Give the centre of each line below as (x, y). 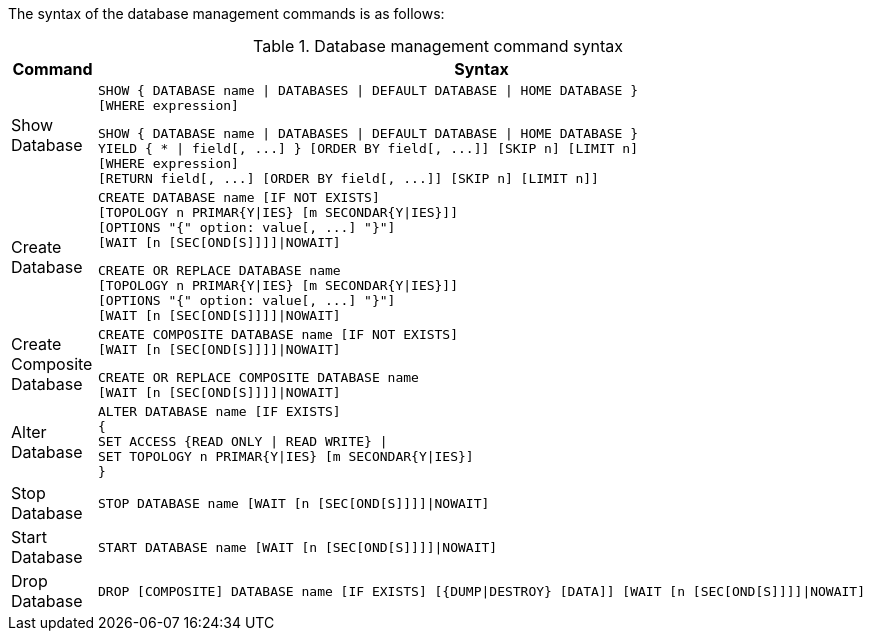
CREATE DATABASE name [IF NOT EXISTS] (238, 197)
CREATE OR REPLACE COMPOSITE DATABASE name (258, 377)
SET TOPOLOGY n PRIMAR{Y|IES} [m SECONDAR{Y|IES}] (285, 456)
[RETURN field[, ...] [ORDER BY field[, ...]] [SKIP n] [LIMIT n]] (348, 178)
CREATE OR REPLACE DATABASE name (219, 270)
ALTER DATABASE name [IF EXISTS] (219, 411)
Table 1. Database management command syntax (438, 46)
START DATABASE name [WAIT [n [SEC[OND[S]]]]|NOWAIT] (297, 547)
